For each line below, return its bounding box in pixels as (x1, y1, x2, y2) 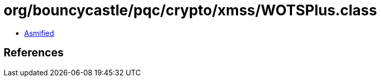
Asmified (24, 28, 55, 37)
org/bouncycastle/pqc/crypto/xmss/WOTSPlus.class (4, 2, 377, 19)
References (4, 46, 64, 59)
